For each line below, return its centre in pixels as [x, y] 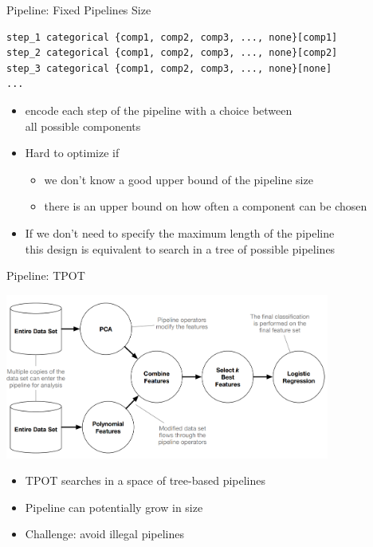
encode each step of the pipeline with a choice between [159, 110]
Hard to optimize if [72, 153]
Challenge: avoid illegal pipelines [105, 534]
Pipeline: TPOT [46, 275]
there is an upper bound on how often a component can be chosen [206, 206]
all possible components [83, 126]
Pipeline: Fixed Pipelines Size [79, 10]
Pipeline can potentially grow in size [114, 507]
